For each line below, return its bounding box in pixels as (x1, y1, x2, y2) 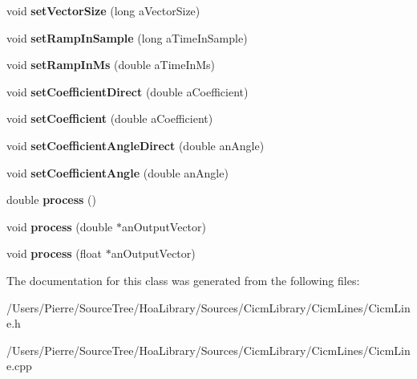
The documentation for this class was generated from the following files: (6, 271, 360, 288)
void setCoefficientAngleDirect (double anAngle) (6, 137, 265, 153)
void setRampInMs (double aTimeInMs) (6, 56, 216, 73)
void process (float (6, 245, 103, 262)
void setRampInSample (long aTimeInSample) (6, 29, 248, 46)
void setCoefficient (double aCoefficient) (6, 110, 213, 127)
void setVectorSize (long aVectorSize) (6, 2, 200, 18)
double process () (6, 191, 97, 208)
